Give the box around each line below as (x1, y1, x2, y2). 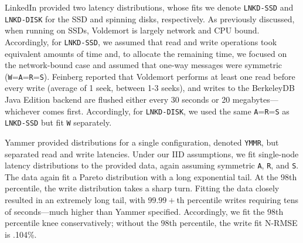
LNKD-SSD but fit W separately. (5, 116, 112, 129)
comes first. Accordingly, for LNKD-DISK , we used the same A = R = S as (42, 104, 290, 117)
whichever (5, 104, 40, 117)
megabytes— (232, 93, 278, 105)
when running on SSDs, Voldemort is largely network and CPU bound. (5, 24, 260, 36)
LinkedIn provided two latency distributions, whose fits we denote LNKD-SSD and (5, 1, 294, 13)
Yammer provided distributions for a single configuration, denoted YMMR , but (5, 136, 279, 148)
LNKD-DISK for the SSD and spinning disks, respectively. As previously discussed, (5, 12, 295, 25)
